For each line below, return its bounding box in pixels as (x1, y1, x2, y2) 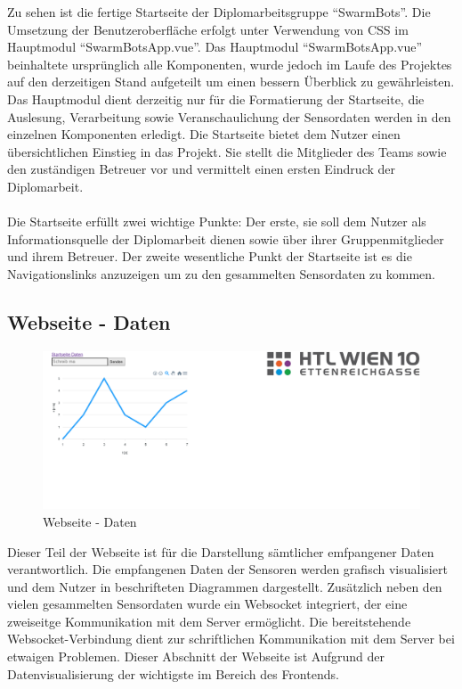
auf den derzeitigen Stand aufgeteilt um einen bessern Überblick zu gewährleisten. (7, 72, 455, 91)
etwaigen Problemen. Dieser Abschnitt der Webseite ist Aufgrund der (7, 647, 385, 666)
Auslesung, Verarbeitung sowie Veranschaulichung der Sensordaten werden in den (7, 107, 451, 126)
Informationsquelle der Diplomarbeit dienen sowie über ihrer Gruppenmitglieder (7, 229, 444, 248)
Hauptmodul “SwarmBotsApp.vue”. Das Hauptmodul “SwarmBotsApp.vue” (7, 37, 423, 56)
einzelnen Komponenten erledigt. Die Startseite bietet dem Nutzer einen (7, 125, 401, 144)
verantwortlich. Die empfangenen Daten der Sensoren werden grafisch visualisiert (7, 560, 448, 578)
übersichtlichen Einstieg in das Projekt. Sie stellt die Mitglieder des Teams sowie (7, 142, 447, 160)
